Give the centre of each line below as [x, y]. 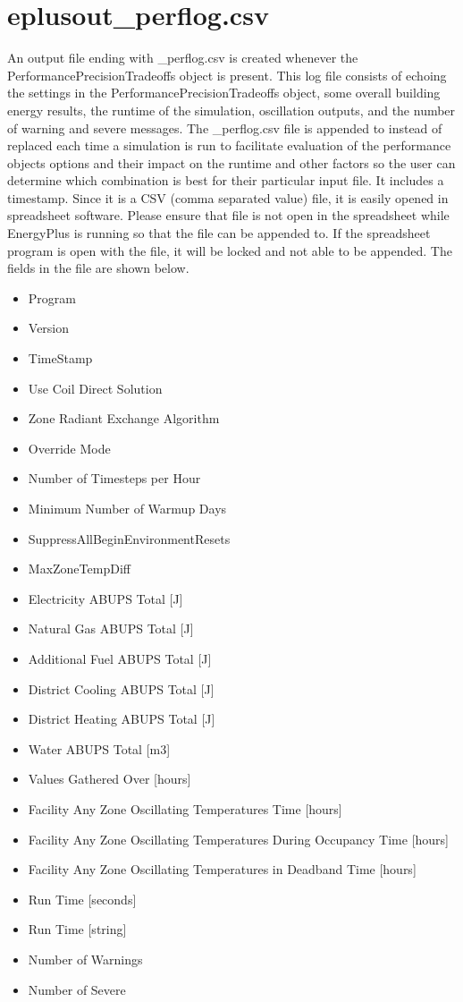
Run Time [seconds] [82, 899]
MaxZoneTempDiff [79, 569]
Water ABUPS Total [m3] [99, 748]
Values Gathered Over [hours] [109, 779]
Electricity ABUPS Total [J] [105, 598]
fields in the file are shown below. [98, 268]
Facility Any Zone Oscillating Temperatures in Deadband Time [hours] [222, 869]
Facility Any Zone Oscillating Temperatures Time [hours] [185, 808]
